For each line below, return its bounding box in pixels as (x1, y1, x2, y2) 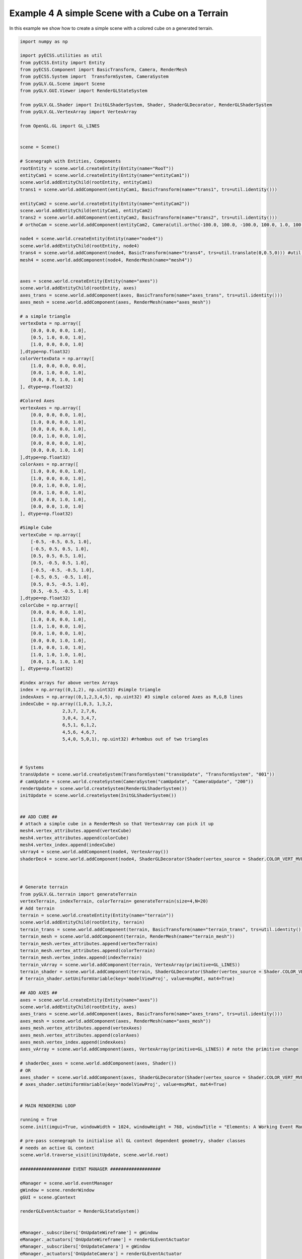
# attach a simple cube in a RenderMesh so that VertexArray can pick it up (20, 821, 214, 826)
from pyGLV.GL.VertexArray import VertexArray (20, 109, 137, 115)
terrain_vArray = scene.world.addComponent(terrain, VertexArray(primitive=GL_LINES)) (20, 962, 241, 967)
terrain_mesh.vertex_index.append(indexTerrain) (20, 955, 142, 960)
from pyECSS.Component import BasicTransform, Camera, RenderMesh (20, 67, 187, 73)
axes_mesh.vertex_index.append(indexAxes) (20, 1039, 126, 1045)
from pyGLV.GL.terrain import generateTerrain (20, 891, 137, 897)
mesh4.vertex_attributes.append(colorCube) (20, 835, 129, 841)
